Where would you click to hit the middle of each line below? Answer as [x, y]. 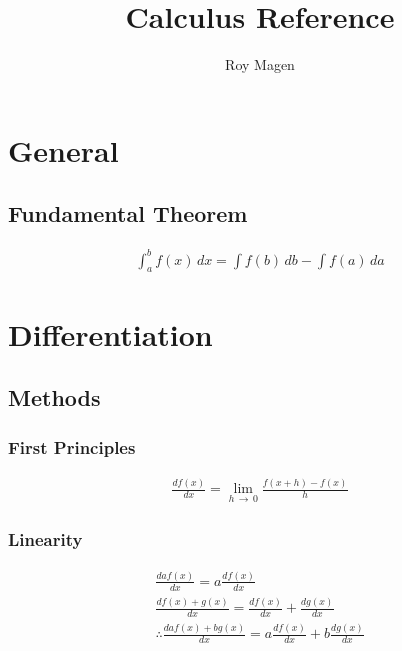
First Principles [72, 446]
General [63, 149]
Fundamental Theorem [128, 213]
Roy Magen [260, 64]
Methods [54, 397]
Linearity [45, 539]
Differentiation [110, 333]
